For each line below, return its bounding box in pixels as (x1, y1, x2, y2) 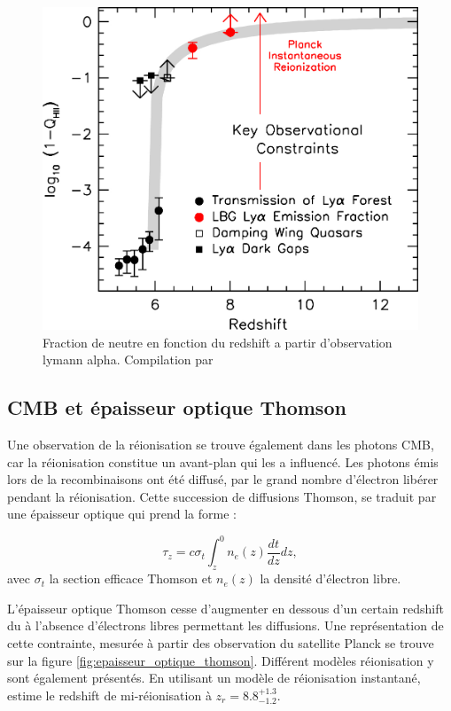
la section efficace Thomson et (49, 569, 213, 588)
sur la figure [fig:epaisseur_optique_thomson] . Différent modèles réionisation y (7, 651, 434, 669)
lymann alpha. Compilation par (43, 350, 214, 369)
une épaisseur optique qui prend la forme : (7, 504, 237, 523)
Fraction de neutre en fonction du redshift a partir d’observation (43, 332, 393, 351)
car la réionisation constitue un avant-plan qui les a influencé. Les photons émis (7, 452, 439, 471)
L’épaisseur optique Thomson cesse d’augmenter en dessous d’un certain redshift (7, 598, 444, 617)
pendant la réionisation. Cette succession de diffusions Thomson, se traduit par (7, 487, 437, 505)
